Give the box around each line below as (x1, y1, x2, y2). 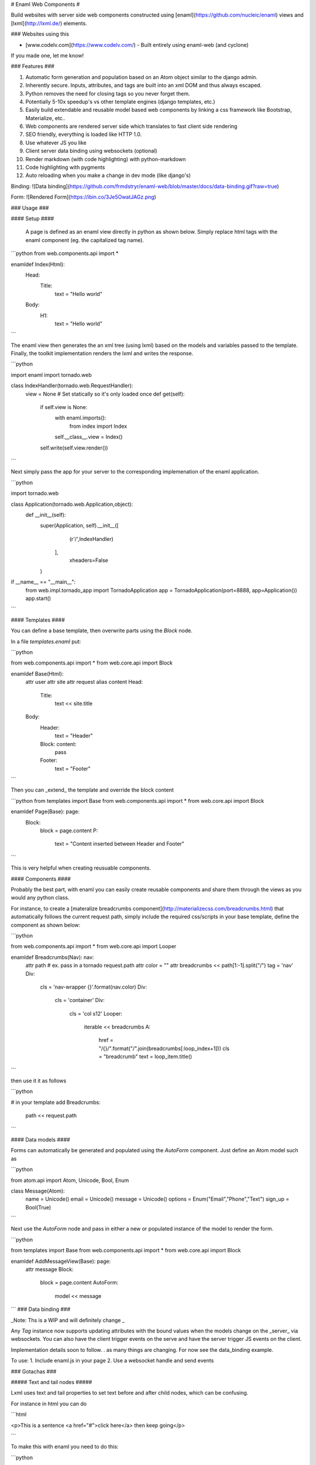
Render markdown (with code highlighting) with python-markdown (25, 155, 186, 162)
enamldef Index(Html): (11, 261, 65, 268)
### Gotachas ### (11, 1368, 57, 1375)
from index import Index (69, 423, 128, 430)
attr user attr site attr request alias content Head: (25, 679, 143, 686)
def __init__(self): (25, 511, 66, 518)
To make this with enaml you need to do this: (11, 1443, 119, 1450)
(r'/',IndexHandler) (69, 535, 114, 542)
